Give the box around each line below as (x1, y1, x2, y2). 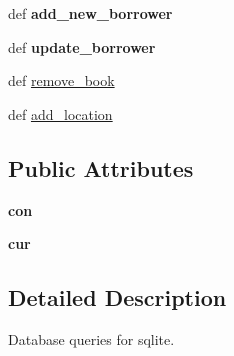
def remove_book (8, 70, 115, 91)
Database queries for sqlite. (8, 328, 175, 349)
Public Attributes (8, 152, 194, 183)
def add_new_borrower (8, 3, 173, 23)
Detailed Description (8, 282, 227, 313)
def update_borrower (8, 36, 156, 57)
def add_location (8, 103, 113, 124)
